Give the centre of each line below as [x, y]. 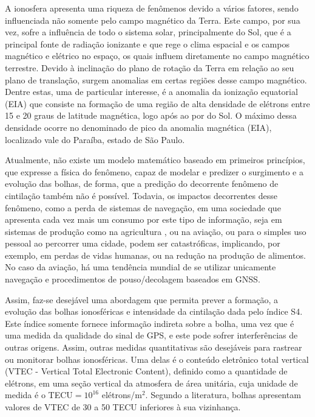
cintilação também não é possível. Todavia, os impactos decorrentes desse [141, 195]
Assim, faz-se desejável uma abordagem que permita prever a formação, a [142, 299]
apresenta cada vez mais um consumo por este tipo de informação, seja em [144, 219]
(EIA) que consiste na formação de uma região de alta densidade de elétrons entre [157, 103]
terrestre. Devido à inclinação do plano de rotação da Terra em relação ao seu [150, 67]
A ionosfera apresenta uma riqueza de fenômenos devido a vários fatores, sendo [152, 8]
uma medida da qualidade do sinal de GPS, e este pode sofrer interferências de [151, 335]
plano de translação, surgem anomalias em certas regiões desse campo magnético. [156, 79]
